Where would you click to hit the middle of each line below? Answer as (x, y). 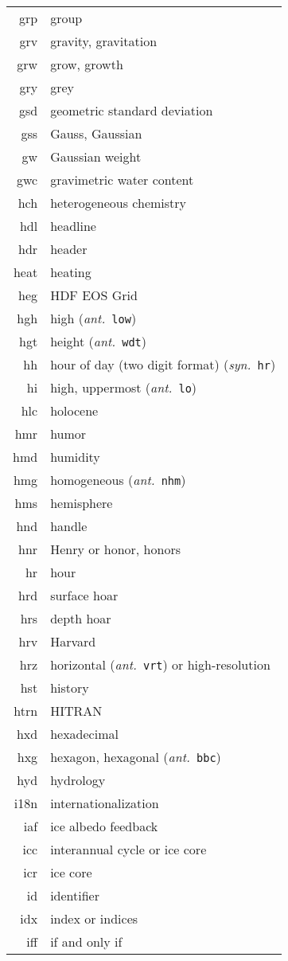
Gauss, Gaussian (96, 133)
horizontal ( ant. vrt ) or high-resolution (160, 664)
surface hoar (84, 595)
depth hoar (81, 618)
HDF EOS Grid (94, 295)
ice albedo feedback (104, 826)
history (70, 688)
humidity (75, 457)
